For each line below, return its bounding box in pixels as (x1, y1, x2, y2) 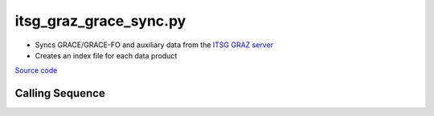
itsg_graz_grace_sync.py (14, 12, 186, 30)
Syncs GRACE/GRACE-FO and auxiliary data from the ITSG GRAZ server (35, 40, 273, 50)
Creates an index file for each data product (35, 50, 178, 60)
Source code (14, 66, 58, 75)
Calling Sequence (14, 86, 106, 100)
